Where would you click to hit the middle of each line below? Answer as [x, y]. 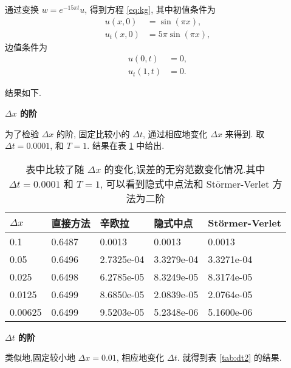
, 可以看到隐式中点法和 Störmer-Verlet [185, 183]
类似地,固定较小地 [40, 357]
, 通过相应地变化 [175, 133]
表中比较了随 [55, 169]
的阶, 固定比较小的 [93, 133]
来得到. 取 [245, 133]
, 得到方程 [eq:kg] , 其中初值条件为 [150, 9]
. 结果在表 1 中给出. [126, 145]
